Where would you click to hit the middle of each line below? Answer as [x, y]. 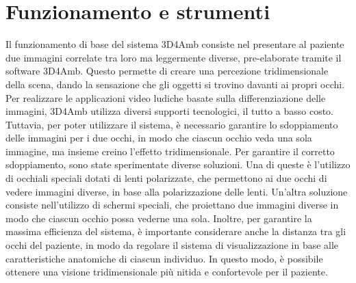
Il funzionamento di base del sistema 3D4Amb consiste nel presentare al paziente [175, 44]
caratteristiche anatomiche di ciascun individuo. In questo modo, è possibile [164, 258]
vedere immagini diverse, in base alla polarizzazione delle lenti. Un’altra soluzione [177, 191]
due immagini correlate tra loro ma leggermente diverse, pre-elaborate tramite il [174, 57]
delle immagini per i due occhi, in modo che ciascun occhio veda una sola [159, 138]
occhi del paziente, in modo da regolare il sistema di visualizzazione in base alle [172, 245]
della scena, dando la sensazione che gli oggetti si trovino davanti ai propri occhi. [175, 84]
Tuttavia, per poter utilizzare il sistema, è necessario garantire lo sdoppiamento [172, 124]
